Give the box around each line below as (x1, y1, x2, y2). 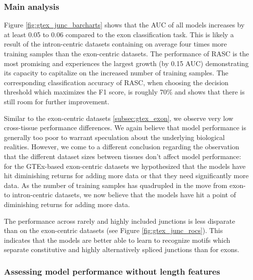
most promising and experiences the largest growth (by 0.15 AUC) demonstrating (4, 58, 249, 68)
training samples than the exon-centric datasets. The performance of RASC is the (4, 48, 249, 58)
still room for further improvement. (4, 96, 110, 106)
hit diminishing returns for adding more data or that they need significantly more (4, 170, 249, 181)
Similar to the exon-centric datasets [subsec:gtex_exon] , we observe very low (4, 113, 233, 123)
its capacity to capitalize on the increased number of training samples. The (4, 68, 229, 78)
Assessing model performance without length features (4, 265, 220, 277)
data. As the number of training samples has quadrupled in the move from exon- (4, 180, 246, 190)
